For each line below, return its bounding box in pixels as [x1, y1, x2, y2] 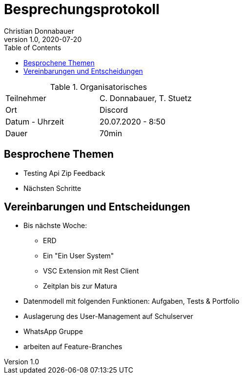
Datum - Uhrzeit [5, 116, 64, 126]
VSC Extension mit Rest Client [43, 267, 139, 275]
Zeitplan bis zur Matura [43, 282, 117, 291]
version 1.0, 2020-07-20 [4, 35, 82, 43]
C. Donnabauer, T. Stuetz [99, 93, 192, 103]
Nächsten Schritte [23, 184, 81, 192]
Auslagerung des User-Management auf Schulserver [23, 312, 193, 321]
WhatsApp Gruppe [23, 327, 83, 336]
